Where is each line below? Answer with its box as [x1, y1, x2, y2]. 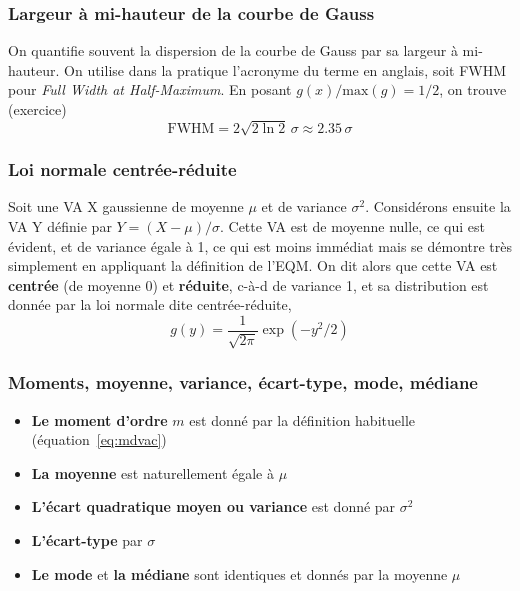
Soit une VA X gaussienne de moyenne [8, 196, 244, 217]
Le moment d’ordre [31, 409, 168, 430]
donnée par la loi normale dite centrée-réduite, [8, 294, 292, 315]
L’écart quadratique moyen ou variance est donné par [31, 496, 396, 517]
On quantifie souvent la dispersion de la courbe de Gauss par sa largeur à [8, 40, 458, 61]
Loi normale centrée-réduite [8, 157, 237, 182]
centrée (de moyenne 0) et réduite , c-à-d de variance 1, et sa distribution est [8, 274, 489, 295]
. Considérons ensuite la [365, 196, 511, 217]
